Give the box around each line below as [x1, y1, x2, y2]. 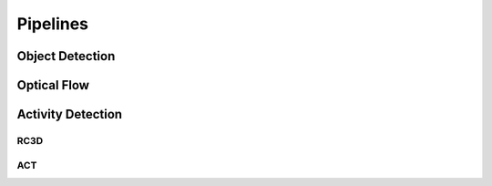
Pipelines [16, 14, 89, 34]
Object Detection [16, 48, 116, 64]
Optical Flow [16, 77, 90, 93]
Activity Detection [16, 107, 123, 122]
